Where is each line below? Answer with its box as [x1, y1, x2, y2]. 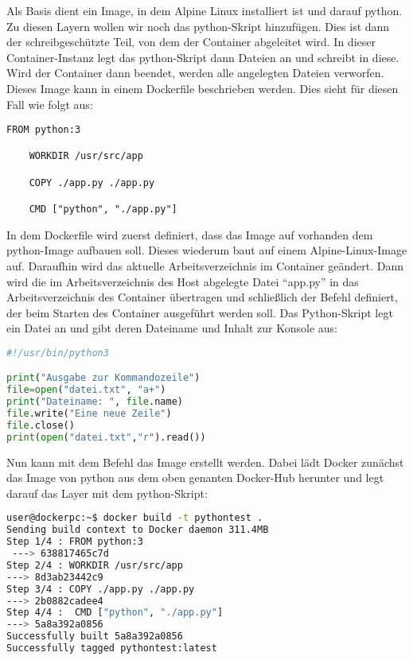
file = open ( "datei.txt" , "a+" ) [6, 384, 166, 396]
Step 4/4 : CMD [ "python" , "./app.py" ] [6, 607, 224, 619]
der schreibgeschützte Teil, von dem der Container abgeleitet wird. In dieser [6, 33, 376, 50]
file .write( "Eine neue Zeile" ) [6, 408, 172, 420]
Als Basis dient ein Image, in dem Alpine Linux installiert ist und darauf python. [6, 2, 403, 18]
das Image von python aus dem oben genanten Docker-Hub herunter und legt [6, 469, 384, 486]
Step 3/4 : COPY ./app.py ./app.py [6, 583, 195, 595]
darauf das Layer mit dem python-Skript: [6, 484, 208, 501]
